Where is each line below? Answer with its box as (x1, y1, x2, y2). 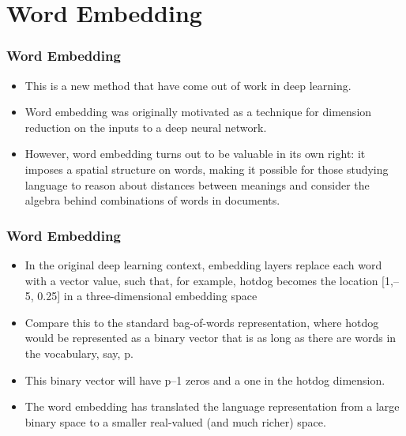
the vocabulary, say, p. (24, 344, 133, 361)
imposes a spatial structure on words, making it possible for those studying (24, 160, 389, 177)
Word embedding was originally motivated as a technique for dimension (24, 103, 372, 120)
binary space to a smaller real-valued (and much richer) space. (24, 413, 326, 430)
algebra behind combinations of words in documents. (24, 192, 280, 209)
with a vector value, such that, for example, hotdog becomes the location (24, 272, 378, 288)
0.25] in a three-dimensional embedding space (37, 288, 258, 304)
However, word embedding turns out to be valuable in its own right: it (24, 145, 366, 162)
